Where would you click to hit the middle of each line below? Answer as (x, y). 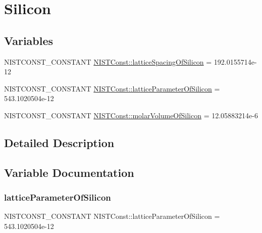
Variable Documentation (69, 172)
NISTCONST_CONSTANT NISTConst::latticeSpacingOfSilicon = (108, 61)
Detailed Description (59, 142)
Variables (29, 40)
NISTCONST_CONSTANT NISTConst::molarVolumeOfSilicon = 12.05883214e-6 (131, 115)
